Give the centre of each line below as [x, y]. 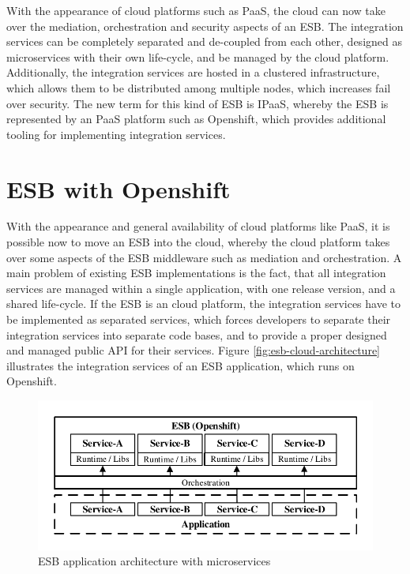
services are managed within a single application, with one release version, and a [201, 288]
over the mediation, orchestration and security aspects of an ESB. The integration [205, 26]
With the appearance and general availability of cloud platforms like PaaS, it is [198, 226]
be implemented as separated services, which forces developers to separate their [199, 319]
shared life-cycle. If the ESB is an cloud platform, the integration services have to [203, 304]
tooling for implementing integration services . [116, 134]
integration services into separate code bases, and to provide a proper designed [197, 334]
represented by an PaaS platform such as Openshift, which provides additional [196, 119]
